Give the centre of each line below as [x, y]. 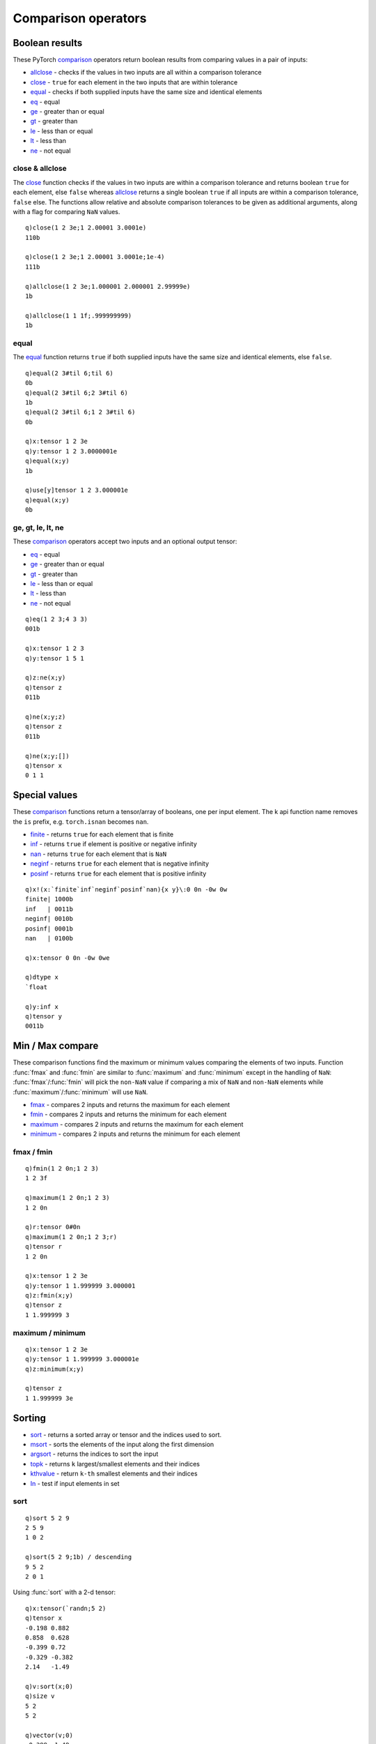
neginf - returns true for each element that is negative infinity [119, 864]
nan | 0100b [49, 938]
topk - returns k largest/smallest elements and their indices [115, 1464]
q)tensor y [44, 1016]
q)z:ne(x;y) [46, 678]
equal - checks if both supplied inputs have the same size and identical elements [146, 92]
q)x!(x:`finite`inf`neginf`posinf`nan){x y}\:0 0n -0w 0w [126, 889]
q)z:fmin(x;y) [49, 1295]
